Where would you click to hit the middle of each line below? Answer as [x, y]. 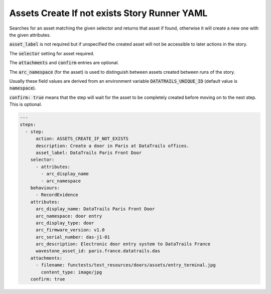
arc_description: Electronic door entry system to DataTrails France [123, 244]
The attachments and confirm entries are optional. [64, 63]
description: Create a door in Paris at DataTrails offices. [113, 146]
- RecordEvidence [57, 195]
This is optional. [26, 104]
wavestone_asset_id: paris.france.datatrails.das [98, 251]
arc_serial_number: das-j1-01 [73, 237]
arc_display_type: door [65, 223]
